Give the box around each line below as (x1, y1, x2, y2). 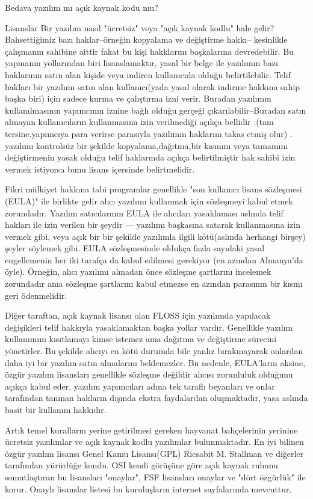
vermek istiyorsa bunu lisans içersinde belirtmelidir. (5, 162, 195, 175)
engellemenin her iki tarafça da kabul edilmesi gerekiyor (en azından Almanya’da (5, 253, 303, 266)
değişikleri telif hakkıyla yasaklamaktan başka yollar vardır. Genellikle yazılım (5, 320, 293, 333)
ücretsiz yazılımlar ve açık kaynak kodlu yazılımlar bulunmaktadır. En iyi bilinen (5, 435, 304, 448)
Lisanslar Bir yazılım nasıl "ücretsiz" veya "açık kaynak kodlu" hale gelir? (5, 21, 274, 34)
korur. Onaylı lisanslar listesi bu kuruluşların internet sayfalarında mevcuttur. (5, 482, 292, 495)
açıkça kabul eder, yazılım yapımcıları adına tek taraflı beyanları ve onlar (5, 379, 275, 392)
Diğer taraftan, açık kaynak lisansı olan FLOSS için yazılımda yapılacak (5, 309, 271, 322)
